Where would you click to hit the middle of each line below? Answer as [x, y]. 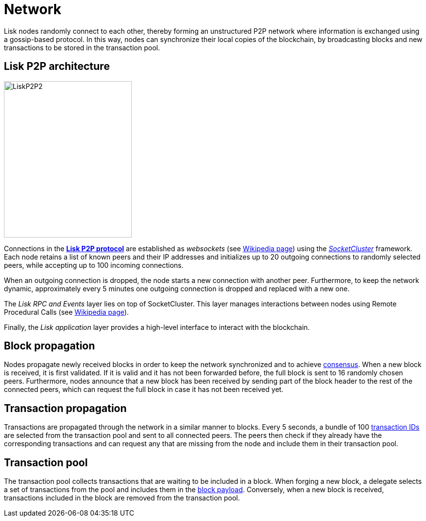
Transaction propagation [65, 408]
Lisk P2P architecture [57, 66]
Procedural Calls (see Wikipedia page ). [66, 312]
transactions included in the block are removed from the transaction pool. [122, 498]
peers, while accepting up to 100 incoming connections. [94, 265]
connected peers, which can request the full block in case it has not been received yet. [144, 390]
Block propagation [50, 346]
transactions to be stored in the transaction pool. [82, 47]
